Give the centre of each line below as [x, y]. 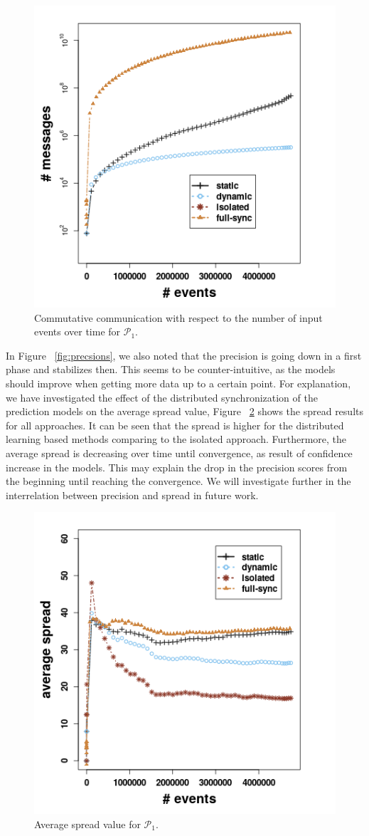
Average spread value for [87, 824]
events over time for [77, 331]
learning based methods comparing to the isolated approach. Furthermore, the [176, 439]
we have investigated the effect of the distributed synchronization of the [162, 397]
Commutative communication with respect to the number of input [178, 317]
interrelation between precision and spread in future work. [132, 495]
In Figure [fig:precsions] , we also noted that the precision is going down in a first [184, 355]
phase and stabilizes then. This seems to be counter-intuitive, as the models [171, 369]
